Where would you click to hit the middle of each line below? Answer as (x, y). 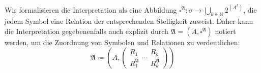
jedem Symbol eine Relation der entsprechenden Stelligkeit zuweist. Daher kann (129, 21)
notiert (225, 31)
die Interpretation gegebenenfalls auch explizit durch (86, 31)
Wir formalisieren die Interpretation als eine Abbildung (91, 9)
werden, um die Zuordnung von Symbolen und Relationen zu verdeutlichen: (122, 42)
